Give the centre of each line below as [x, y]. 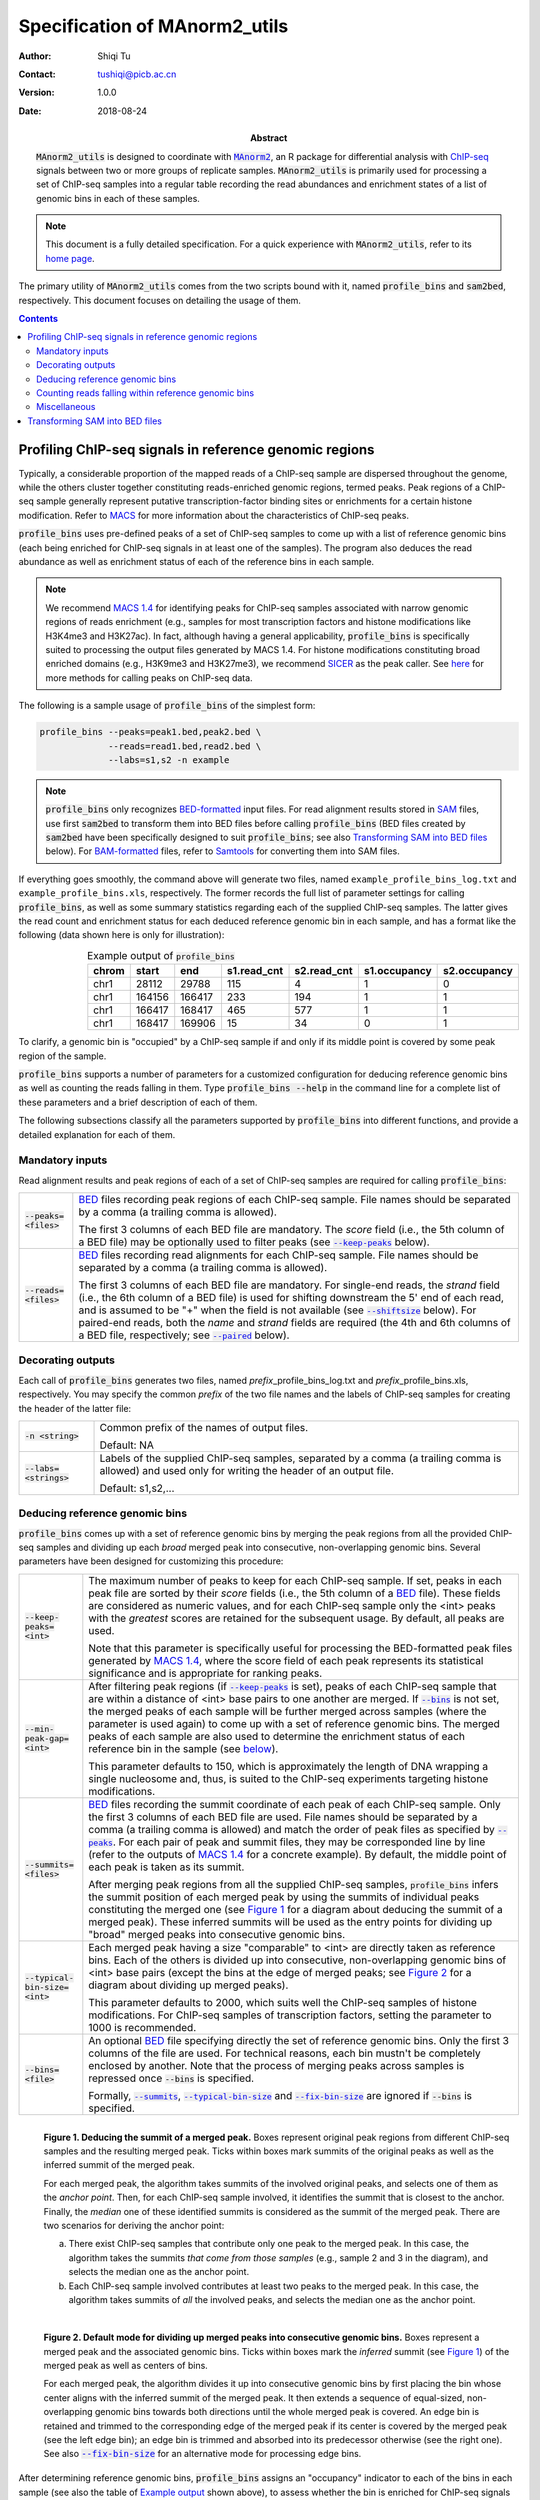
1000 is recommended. [142, 2027]
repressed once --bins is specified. [171, 2078]
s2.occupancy [478, 971]
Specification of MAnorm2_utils [153, 26]
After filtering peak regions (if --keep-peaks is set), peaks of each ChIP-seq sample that [292, 1686]
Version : [36, 92]
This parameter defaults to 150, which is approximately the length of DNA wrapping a [288, 1766]
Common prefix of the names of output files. [204, 1427]
